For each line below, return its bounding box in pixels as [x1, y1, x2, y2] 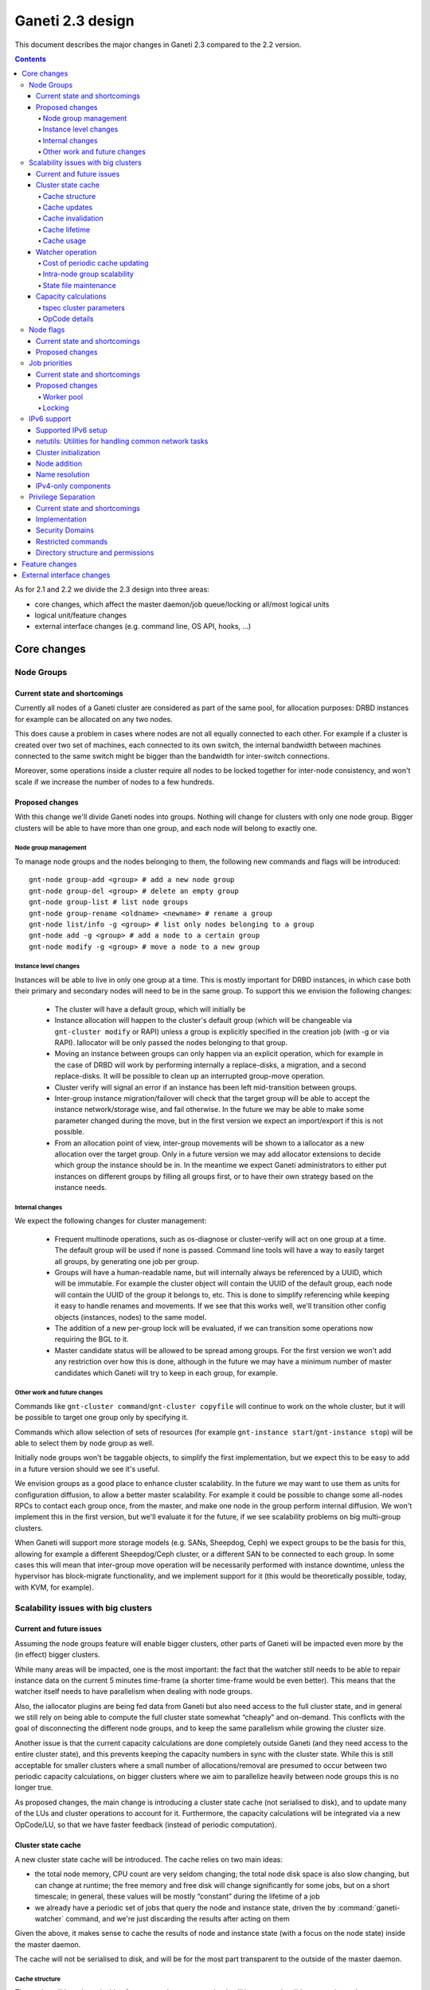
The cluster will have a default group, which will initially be [54, 1004, 246, 1014]
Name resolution [36, 470, 91, 479]
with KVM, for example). [14, 1582, 95, 1592]
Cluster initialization [36, 447, 100, 457]
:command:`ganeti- [337, 1902, 401, 1912]
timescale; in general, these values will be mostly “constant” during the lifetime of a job [34, 1891, 320, 1902]
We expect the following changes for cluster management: [14, 1216, 207, 1226]
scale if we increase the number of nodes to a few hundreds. [14, 777, 215, 786]
